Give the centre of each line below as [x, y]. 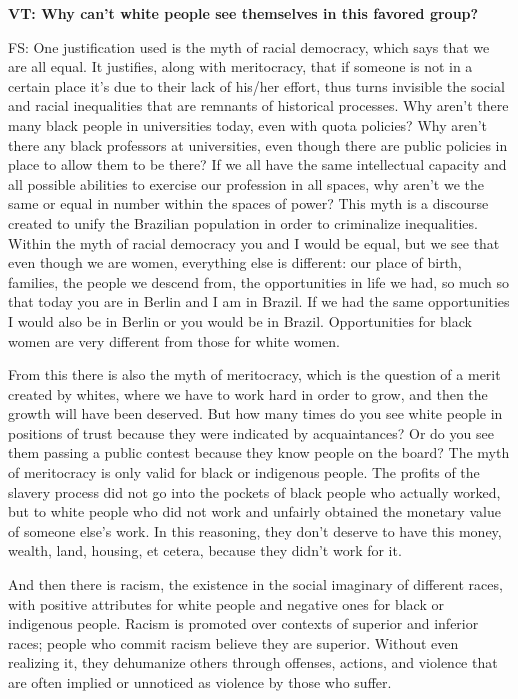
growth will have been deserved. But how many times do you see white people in [255, 413]
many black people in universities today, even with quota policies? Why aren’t [248, 124]
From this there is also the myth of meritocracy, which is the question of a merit [254, 374]
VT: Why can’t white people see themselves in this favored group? [243, 13]
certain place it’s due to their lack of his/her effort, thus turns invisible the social [256, 85]
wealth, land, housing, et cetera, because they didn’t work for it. [205, 550]
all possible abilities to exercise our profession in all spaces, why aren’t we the [246, 183]
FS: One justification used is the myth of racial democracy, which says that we [249, 46]
